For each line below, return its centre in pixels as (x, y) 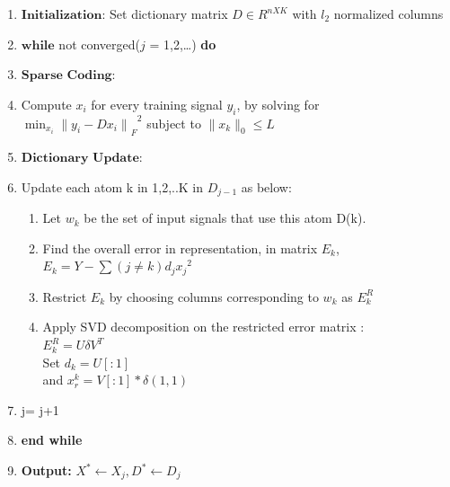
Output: (46, 470)
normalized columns (388, 13)
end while (52, 440)
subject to (174, 123)
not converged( (99, 44)
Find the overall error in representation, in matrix (180, 248)
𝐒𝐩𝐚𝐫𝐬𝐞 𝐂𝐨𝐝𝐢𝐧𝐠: (68, 76)
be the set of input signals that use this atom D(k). (225, 218)
